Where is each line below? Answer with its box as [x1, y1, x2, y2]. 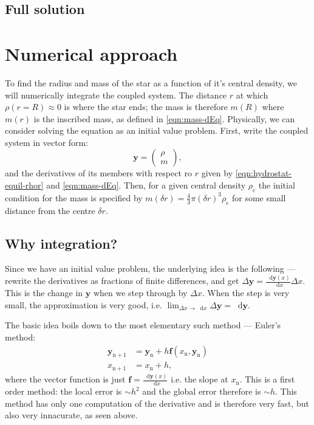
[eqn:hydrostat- [235, 167, 292, 179]
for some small [231, 191, 286, 204]
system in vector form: [5, 136, 89, 148]
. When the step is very [202, 286, 290, 299]
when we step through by [93, 286, 188, 299]
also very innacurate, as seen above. [5, 409, 138, 421]
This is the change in [5, 286, 83, 299]
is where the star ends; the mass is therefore [64, 100, 228, 113]
